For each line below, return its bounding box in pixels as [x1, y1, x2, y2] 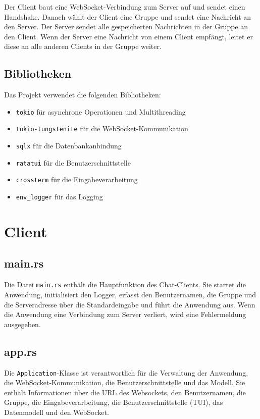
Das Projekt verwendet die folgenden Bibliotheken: [4, 89, 161, 100]
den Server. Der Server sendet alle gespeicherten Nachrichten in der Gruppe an [4, 21, 248, 32]
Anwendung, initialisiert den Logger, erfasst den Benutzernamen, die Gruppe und [4, 289, 256, 299]
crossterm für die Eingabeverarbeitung [16, 174, 138, 185]
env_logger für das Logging [16, 191, 103, 202]
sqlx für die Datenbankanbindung [16, 140, 122, 151]
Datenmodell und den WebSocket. [4, 406, 109, 417]
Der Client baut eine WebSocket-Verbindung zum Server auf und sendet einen [4, 2, 245, 12]
